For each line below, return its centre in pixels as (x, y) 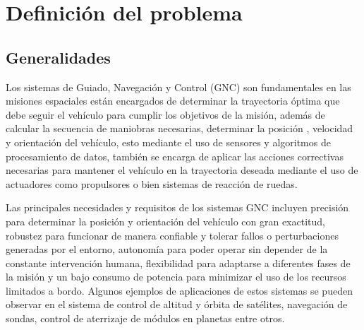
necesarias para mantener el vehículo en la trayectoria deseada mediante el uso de (182, 170)
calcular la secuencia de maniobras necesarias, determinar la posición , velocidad (180, 128)
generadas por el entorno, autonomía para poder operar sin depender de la (167, 249)
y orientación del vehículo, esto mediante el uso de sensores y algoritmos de (168, 142)
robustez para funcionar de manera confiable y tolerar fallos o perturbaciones (172, 235)
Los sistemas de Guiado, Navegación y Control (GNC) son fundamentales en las (178, 87)
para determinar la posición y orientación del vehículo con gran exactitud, (165, 221)
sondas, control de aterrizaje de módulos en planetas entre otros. (145, 318)
